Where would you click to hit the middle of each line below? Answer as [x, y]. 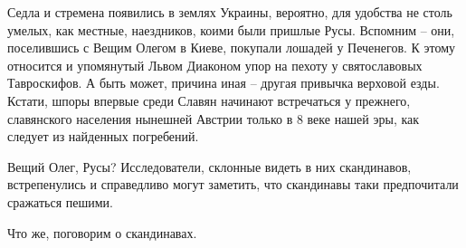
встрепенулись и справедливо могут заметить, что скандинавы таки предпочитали [233, 184]
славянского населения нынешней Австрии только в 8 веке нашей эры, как [214, 118]
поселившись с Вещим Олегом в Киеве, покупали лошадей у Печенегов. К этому [232, 48]
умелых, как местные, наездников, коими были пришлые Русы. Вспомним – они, [231, 29]
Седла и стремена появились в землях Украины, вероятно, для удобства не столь [230, 12]
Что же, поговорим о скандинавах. [102, 232]
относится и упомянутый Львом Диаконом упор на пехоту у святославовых [215, 65]
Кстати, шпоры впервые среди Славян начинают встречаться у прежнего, [209, 100]
